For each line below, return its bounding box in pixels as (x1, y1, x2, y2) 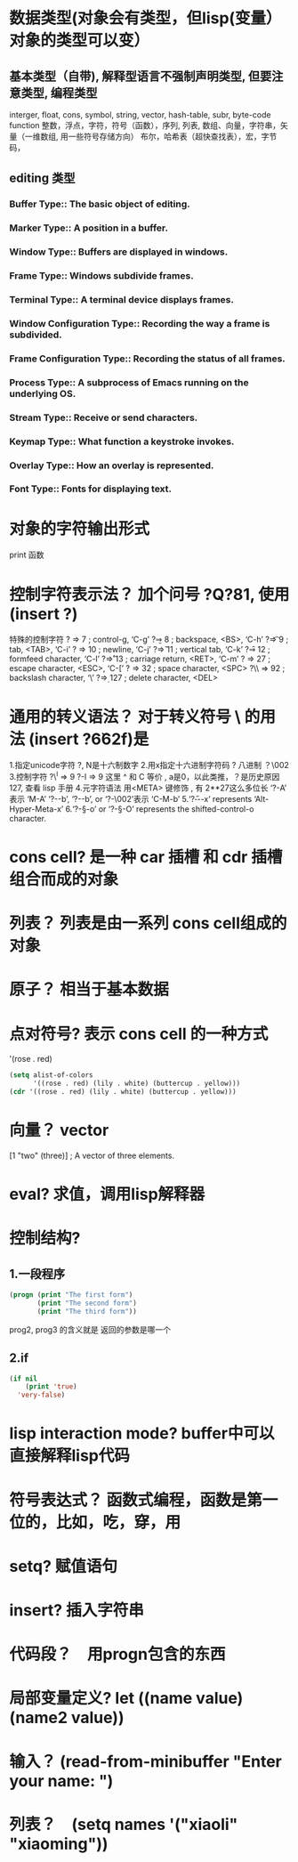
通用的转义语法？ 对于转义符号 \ (9, 707, 242, 726)
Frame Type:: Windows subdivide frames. (9, 270, 194, 282)
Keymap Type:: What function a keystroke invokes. (9, 435, 235, 448)
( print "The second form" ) (36, 1299, 138, 1308)
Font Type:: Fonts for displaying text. (9, 482, 172, 495)
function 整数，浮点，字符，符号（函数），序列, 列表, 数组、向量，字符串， (9, 120, 281, 130)
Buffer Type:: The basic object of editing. (9, 198, 191, 210)
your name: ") (9, 1770, 114, 1791)
